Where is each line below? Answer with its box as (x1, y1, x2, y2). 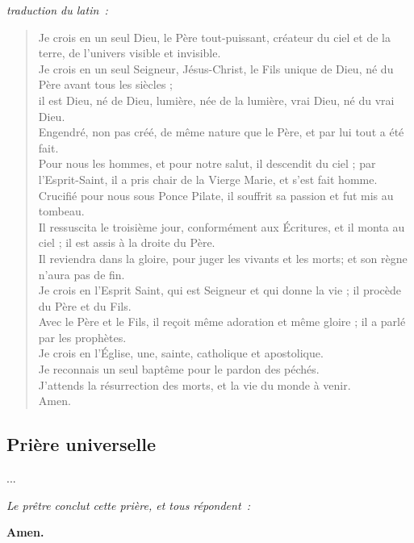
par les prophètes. (38, 328, 127, 345)
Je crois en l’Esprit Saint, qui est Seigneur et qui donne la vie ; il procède (38, 282, 401, 299)
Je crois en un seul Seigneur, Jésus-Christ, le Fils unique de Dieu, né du (38, 60, 394, 77)
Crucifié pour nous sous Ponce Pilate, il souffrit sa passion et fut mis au (38, 186, 394, 203)
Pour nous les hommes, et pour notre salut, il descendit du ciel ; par (38, 155, 376, 172)
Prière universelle (6, 432, 156, 457)
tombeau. (38, 203, 85, 219)
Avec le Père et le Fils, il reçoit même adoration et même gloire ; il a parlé (38, 313, 406, 330)
